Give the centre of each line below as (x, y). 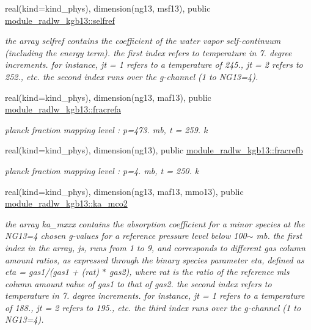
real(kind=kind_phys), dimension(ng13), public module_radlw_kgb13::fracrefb (154, 150)
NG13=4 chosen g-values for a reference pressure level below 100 (126, 236)
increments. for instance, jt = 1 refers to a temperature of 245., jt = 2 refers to (154, 64)
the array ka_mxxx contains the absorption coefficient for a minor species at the (155, 223)
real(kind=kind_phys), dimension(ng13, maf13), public (108, 97)
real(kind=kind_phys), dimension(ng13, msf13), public (108, 8)
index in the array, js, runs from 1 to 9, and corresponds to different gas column (155, 247)
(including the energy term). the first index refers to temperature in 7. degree (148, 52)
